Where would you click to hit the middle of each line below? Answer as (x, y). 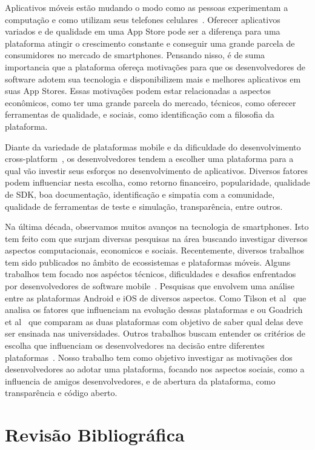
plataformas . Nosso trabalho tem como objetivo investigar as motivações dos (149, 357)
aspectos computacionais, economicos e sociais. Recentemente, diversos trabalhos (154, 250)
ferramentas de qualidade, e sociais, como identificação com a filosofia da (140, 114)
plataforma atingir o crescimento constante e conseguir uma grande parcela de (150, 43)
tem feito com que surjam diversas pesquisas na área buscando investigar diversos (156, 238)
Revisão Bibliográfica (95, 435)
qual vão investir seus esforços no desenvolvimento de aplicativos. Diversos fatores (157, 170)
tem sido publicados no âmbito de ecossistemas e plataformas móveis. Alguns (148, 262)
